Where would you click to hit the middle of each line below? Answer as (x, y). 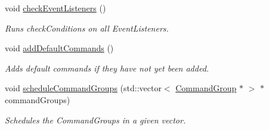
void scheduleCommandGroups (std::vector (83, 88)
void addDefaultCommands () (59, 48)
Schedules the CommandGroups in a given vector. (95, 120)
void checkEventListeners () (55, 8)
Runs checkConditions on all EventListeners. (87, 28)
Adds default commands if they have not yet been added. (107, 68)
